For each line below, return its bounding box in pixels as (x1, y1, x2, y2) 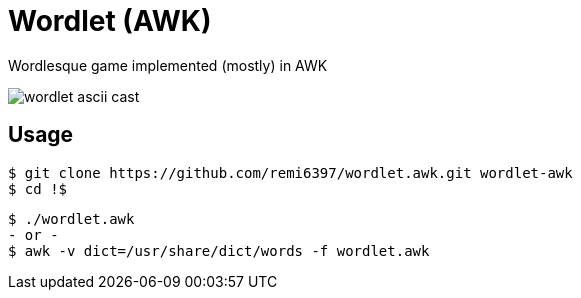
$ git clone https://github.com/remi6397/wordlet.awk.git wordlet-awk (8, 164, 573, 181)
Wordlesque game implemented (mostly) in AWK (8, 56, 328, 74)
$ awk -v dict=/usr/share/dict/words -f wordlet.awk (8, 242, 430, 259)
